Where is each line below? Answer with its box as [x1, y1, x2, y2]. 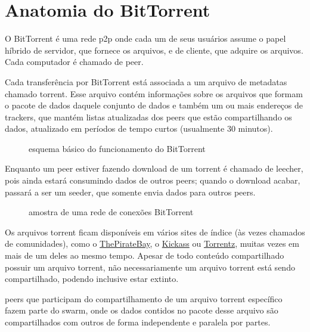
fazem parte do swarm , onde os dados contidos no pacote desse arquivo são [5, 304, 278, 317]
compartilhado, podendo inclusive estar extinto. [5, 272, 179, 285]
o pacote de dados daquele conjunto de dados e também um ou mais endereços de [5, 99, 303, 111]
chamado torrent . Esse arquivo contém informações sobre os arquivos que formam [5, 87, 303, 100]
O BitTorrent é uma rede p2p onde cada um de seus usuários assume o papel [5, 32, 286, 45]
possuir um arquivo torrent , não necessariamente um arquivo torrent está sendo [5, 260, 295, 273]
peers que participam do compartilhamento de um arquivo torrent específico [5, 292, 283, 305]
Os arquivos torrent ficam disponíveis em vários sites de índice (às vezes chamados [5, 225, 305, 238]
